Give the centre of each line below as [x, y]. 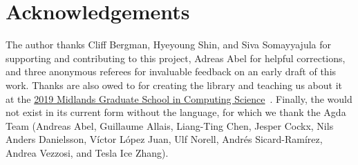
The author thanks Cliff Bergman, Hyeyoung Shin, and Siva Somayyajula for [169, 45]
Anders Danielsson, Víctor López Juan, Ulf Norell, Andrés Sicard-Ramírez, [164, 139]
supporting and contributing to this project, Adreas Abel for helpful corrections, [176, 58]
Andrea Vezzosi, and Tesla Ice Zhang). [87, 152]
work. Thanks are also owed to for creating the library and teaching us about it [174, 85]
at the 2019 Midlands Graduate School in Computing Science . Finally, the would [179, 98]
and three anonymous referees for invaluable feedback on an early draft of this [171, 71]
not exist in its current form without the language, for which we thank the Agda [176, 112]
